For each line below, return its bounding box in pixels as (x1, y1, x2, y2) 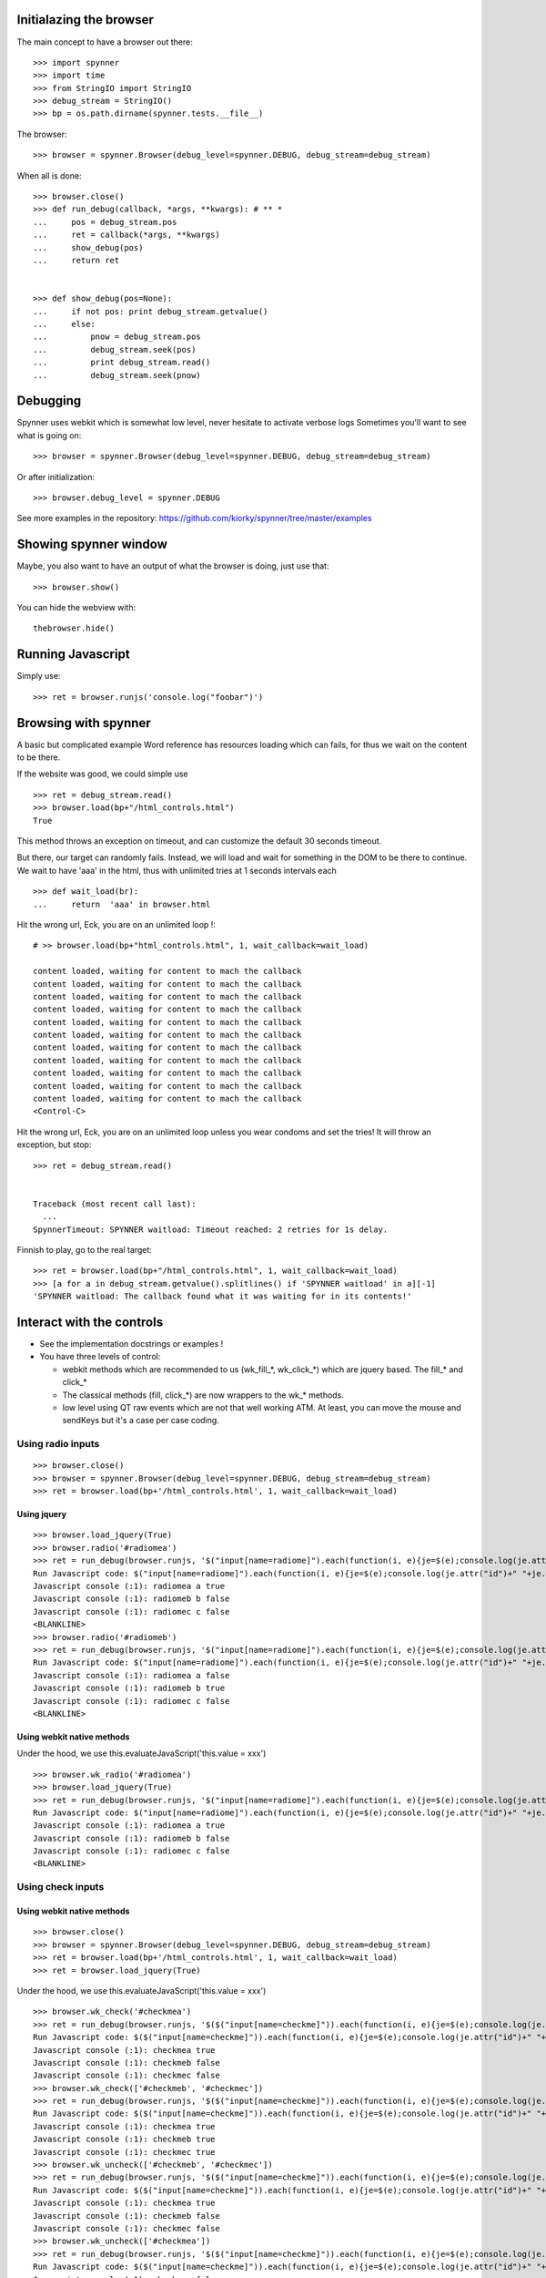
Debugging (16, 393, 82, 409)
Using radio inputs (16, 1438, 100, 1451)
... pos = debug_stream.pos (33, 217, 177, 227)
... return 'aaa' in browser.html (33, 898, 211, 909)
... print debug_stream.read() (33, 357, 211, 368)
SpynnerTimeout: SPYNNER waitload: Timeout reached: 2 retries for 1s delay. (33, 1224, 389, 1235)
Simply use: (16, 671, 61, 682)
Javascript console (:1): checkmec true (33, 2147, 216, 2157)
